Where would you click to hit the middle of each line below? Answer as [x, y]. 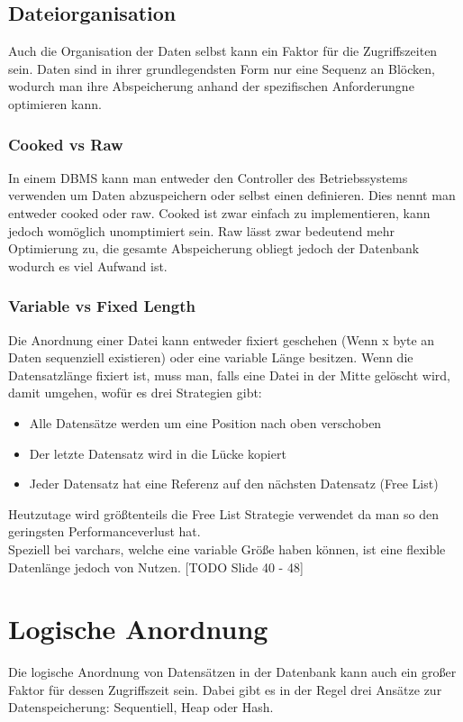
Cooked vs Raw [66, 144]
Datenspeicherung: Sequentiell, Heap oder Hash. [141, 707]
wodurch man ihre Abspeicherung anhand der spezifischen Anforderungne [211, 86]
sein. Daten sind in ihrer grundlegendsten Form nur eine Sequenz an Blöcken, [222, 68]
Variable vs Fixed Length [102, 306]
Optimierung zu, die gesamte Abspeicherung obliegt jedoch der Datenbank [214, 248]
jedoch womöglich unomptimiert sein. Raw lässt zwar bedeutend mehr [202, 230]
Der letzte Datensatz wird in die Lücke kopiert [158, 453]
